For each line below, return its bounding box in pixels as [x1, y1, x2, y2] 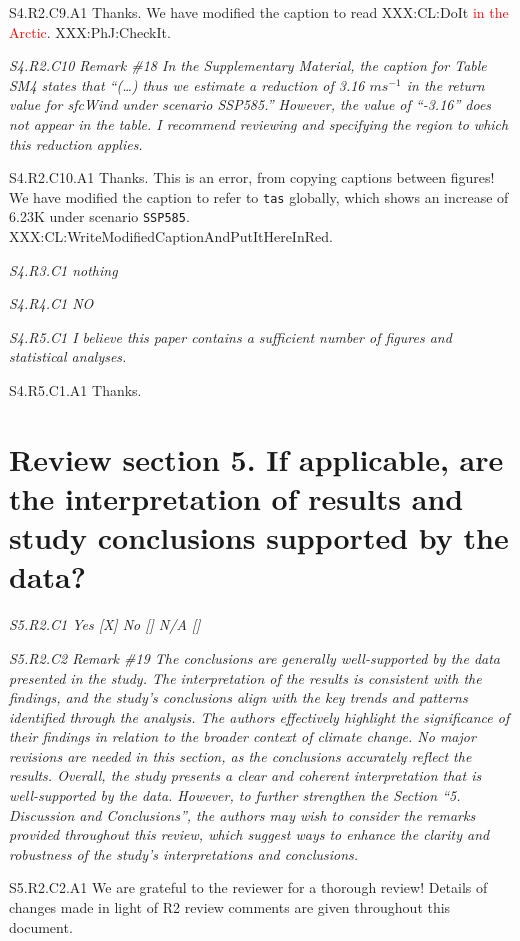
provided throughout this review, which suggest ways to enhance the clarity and [9, 824, 490, 845]
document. [9, 916, 73, 937]
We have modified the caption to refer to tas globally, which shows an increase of [9, 186, 509, 207]
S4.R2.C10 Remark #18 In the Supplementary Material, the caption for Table [9, 55, 487, 76]
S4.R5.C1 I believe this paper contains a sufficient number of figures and [9, 326, 452, 347]
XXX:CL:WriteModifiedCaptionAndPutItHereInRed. [9, 226, 333, 247]
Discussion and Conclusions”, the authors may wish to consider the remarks [9, 804, 476, 825]
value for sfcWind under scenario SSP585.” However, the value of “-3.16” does [9, 94, 492, 115]
